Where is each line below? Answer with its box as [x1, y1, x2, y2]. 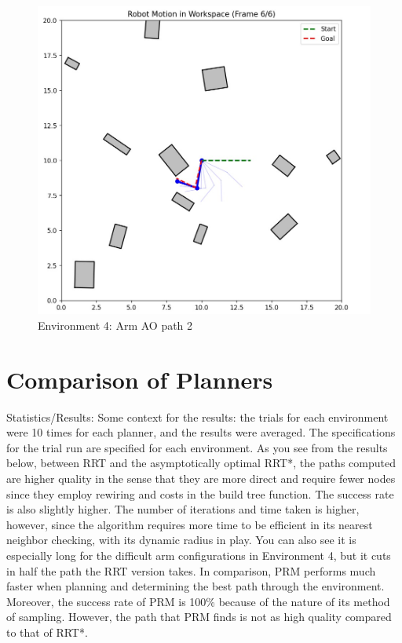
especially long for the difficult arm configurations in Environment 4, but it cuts [6, 547, 391, 564]
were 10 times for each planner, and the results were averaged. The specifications [6, 424, 396, 440]
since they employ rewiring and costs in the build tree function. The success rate [6, 485, 394, 502]
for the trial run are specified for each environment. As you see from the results [6, 439, 388, 455]
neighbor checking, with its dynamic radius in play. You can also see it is [6, 532, 356, 548]
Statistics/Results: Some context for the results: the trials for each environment [6, 408, 389, 425]
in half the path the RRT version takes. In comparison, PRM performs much [6, 562, 376, 579]
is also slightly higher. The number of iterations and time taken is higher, [6, 501, 360, 517]
